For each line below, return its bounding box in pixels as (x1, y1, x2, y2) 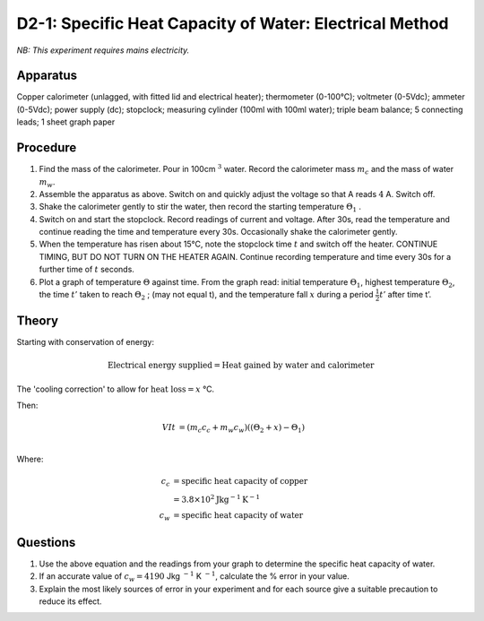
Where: (16, 453, 44, 464)
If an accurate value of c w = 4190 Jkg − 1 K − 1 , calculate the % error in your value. (39, 570, 350, 584)
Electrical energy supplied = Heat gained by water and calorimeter (108, 360, 375, 371)
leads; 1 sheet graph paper (16, 116, 116, 127)
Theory (16, 314, 59, 329)
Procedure (16, 140, 77, 156)
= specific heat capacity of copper (173, 476, 308, 487)
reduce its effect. (39, 596, 102, 607)
